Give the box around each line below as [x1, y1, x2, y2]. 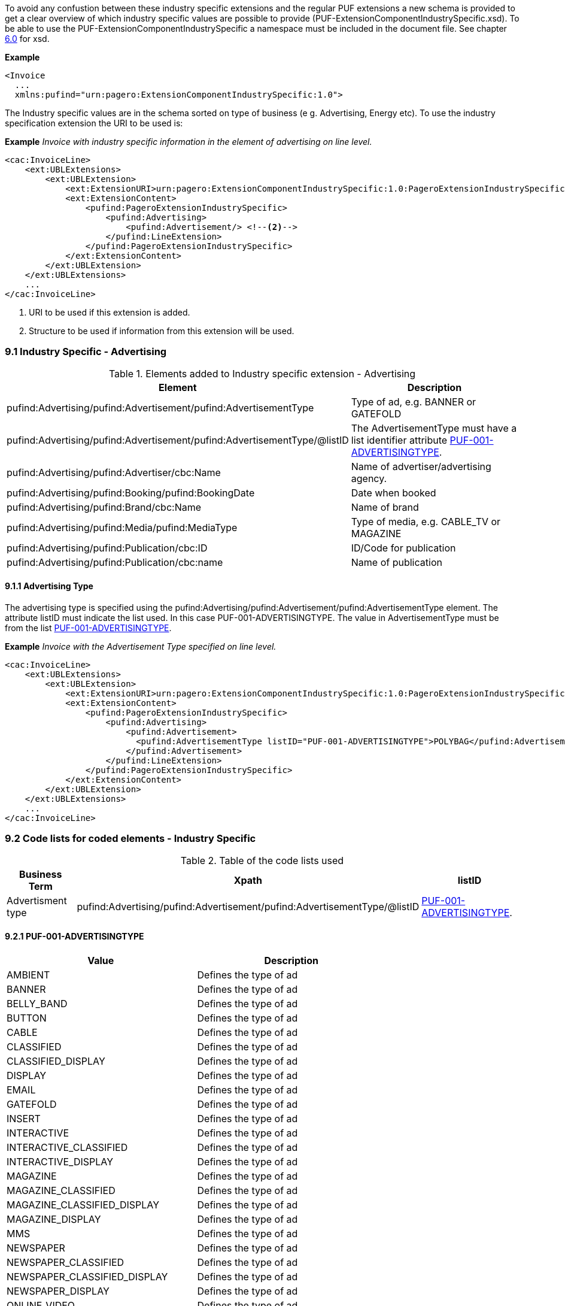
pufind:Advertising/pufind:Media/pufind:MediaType [7, 521, 238, 534]
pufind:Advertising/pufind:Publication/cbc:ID [7, 541, 208, 554]
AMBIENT [7, 968, 50, 981]
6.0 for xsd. [5, 34, 50, 44]
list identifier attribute [351, 434, 448, 446]
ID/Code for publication [351, 541, 456, 554]
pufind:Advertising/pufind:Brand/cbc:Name [7, 501, 202, 513]
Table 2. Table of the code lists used [180, 854, 344, 866]
